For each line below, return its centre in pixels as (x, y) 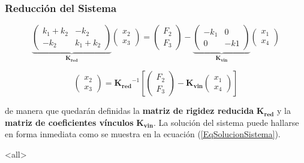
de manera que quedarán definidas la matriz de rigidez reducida (130, 111)
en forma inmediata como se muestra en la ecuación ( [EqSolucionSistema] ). (143, 134)
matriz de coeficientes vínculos (69, 122)
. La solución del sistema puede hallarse (226, 122)
